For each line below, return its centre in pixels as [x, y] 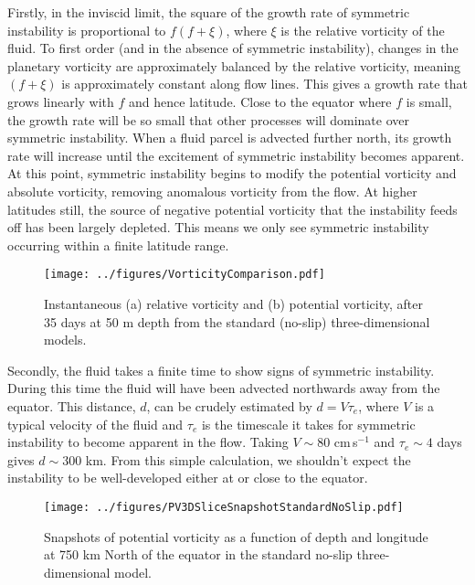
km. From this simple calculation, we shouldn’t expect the [248, 459]
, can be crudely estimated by [229, 405]
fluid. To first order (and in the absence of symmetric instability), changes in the [233, 48]
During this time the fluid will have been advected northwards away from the [224, 388]
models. [65, 340]
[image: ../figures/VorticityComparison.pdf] [185, 275]
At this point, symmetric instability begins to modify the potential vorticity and [232, 173]
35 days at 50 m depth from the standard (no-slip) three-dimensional [237, 321]
